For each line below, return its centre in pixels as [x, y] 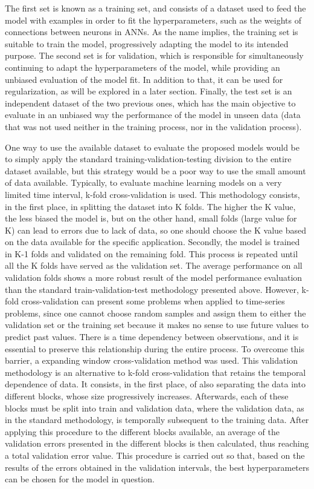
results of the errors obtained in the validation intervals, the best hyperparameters [157, 467]
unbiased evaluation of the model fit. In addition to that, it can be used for [144, 79]
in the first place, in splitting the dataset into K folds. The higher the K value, [150, 206]
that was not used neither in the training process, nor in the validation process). [153, 126]
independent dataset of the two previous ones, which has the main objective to [150, 103]
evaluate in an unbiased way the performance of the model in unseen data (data [153, 115]
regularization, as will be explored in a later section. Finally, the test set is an [149, 91]
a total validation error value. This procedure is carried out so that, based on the [155, 455]
